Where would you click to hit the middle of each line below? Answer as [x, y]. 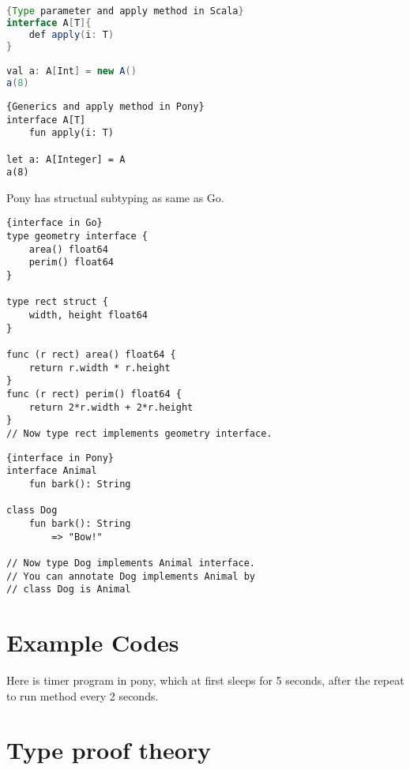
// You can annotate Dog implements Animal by [131, 576]
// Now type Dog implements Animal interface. [131, 563]
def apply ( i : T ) [71, 34]
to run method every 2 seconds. [83, 695]
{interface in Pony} [60, 458]
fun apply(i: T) [71, 133]
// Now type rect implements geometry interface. [139, 433]
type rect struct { [57, 302]
